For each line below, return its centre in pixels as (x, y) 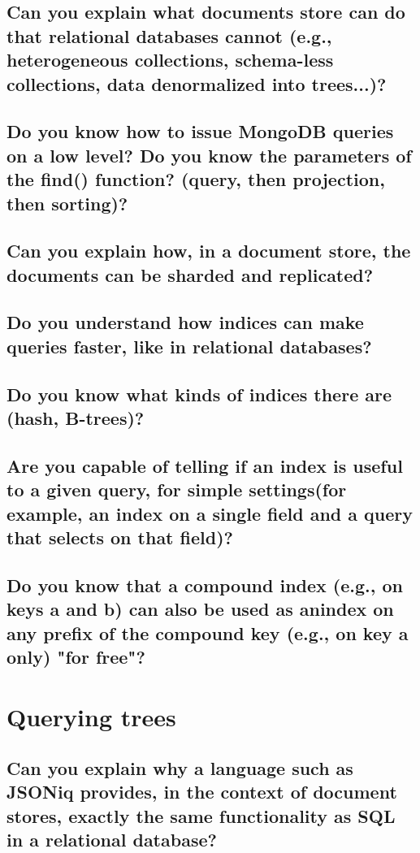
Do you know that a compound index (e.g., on (205, 585)
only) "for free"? (76, 656)
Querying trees (91, 716)
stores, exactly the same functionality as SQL (201, 815)
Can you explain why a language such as (180, 768)
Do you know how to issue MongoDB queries (200, 131)
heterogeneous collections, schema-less (170, 60)
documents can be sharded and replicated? (190, 274)
